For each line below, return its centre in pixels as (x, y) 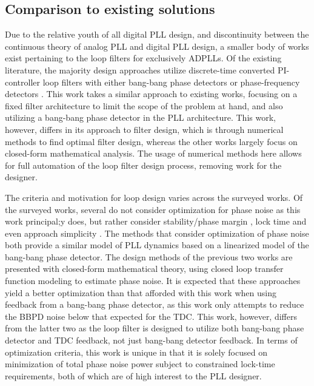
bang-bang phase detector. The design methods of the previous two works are (149, 256)
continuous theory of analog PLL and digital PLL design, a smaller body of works (157, 46)
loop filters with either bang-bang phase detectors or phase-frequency (171, 82)
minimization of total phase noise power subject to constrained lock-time (140, 364)
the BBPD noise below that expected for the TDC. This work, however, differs (151, 316)
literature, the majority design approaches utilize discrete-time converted (140, 69)
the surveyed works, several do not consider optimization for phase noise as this (153, 209)
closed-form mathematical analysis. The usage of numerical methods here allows (153, 153)
